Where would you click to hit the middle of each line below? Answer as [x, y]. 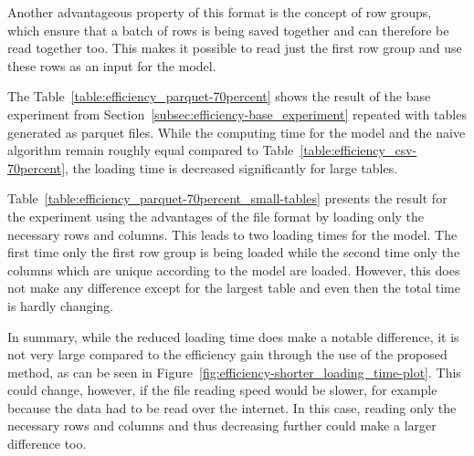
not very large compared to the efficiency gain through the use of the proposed [227, 354]
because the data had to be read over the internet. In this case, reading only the [232, 407]
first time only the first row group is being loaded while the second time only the [234, 252]
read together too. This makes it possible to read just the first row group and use [235, 48]
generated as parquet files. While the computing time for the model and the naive [237, 132]
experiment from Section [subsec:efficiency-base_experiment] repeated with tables [237, 114]
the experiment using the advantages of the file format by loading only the [216, 216]
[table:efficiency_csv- [358, 150]
